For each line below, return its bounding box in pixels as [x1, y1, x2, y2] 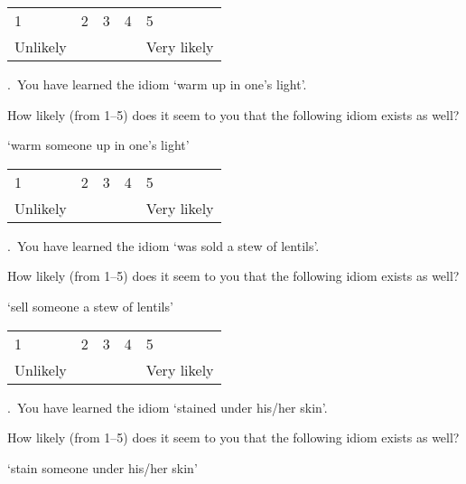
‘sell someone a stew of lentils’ [7, 296, 173, 315]
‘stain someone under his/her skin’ [7, 458, 198, 477]
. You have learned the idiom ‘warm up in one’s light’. [7, 75, 307, 93]
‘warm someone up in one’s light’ [7, 135, 190, 154]
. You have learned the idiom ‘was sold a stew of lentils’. [7, 236, 320, 255]
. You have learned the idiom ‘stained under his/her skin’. [7, 397, 328, 416]
